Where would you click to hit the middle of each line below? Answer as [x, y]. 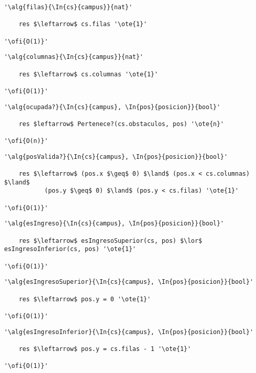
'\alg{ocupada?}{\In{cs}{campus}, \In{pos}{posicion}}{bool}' [112, 107]
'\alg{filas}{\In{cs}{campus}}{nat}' [68, 7]
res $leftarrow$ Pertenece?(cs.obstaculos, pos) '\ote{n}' [121, 124]
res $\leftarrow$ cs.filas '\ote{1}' [83, 24]
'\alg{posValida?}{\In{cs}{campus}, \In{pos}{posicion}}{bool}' [116, 157]
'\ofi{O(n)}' [26, 141]
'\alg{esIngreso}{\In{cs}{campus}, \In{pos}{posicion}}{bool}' [114, 224]
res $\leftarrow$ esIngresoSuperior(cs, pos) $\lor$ [110, 241]
